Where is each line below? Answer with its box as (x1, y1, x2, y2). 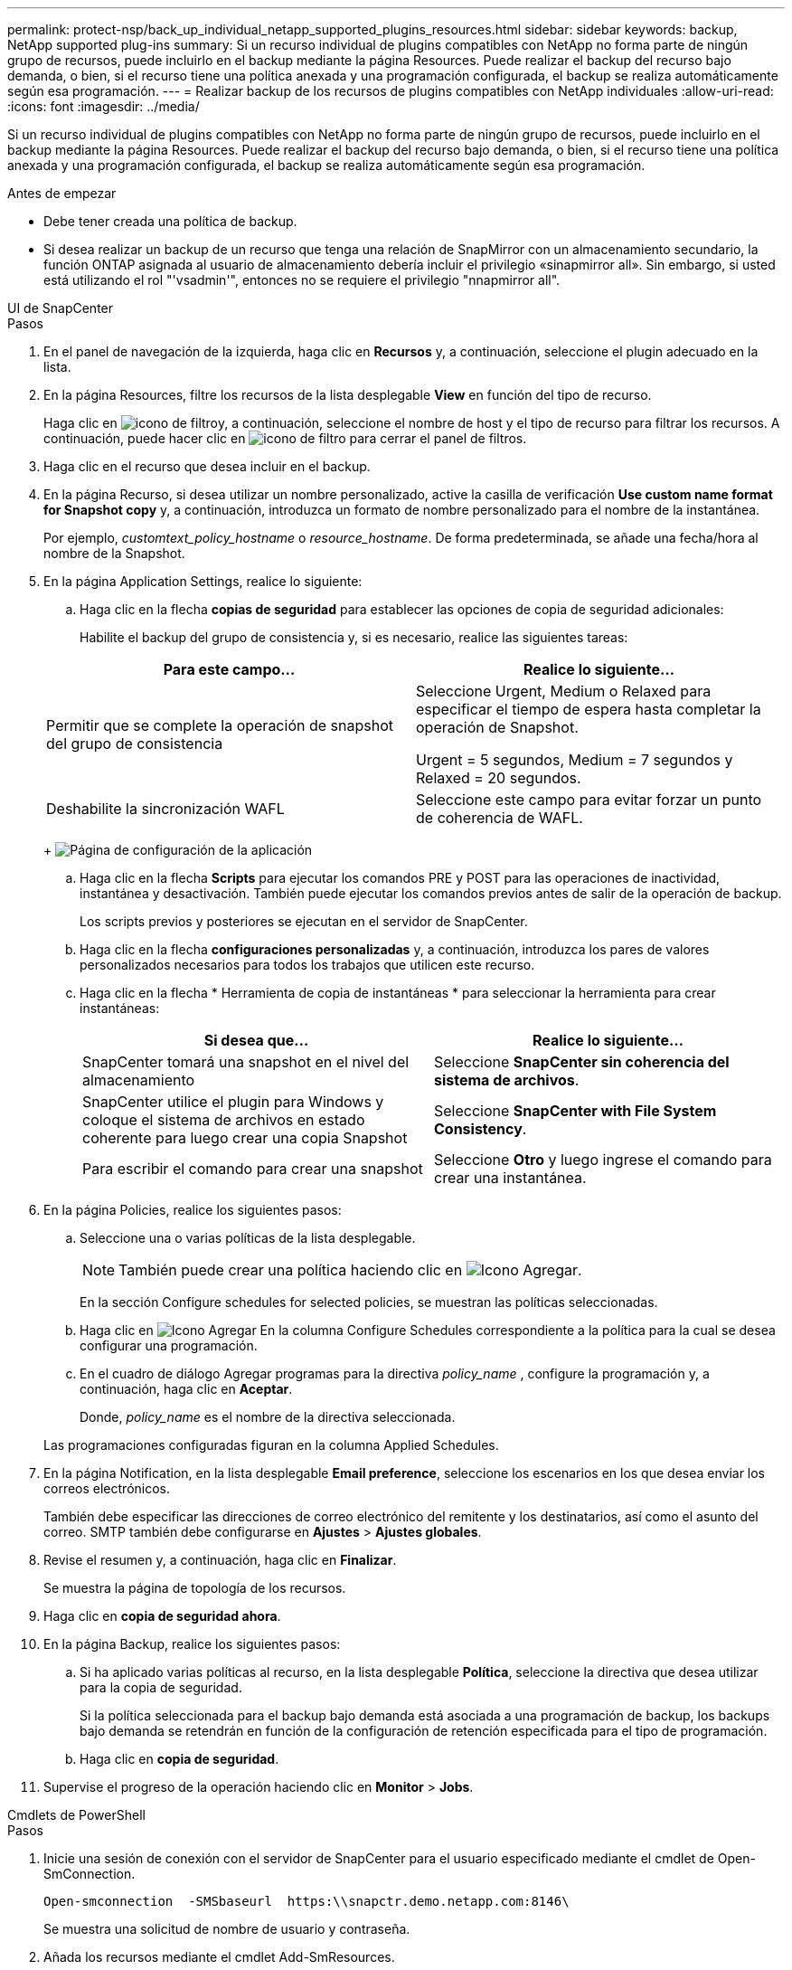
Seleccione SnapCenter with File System (434, 1102, 717, 1120)
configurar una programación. (80, 1338, 258, 1353)
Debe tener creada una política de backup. (43, 213, 297, 229)
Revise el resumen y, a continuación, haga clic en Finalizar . (43, 1552, 397, 1567)
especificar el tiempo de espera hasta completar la (416, 700, 761, 718)
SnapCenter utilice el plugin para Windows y (82, 1093, 384, 1111)
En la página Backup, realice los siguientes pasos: (43, 1636, 341, 1652)
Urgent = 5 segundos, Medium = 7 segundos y (416, 751, 733, 769)
